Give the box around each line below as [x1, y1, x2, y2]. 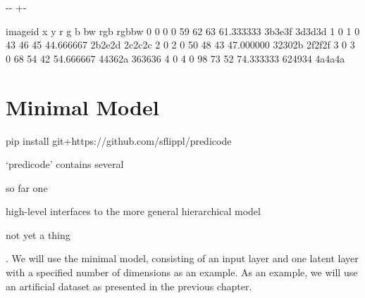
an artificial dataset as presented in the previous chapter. [6, 278, 252, 293]
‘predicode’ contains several [6, 157, 124, 171]
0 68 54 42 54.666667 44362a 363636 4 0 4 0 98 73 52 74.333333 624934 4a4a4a [6, 51, 345, 65]
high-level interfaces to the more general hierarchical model [6, 204, 261, 219]
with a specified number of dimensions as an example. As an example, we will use [6, 265, 358, 280]
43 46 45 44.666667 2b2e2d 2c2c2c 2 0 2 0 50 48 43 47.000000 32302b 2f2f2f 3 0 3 [6, 37, 355, 52]
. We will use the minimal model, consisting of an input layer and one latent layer [6, 251, 359, 266]
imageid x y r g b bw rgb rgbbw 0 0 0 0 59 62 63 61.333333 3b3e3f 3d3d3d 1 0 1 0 [6, 23, 360, 38]
